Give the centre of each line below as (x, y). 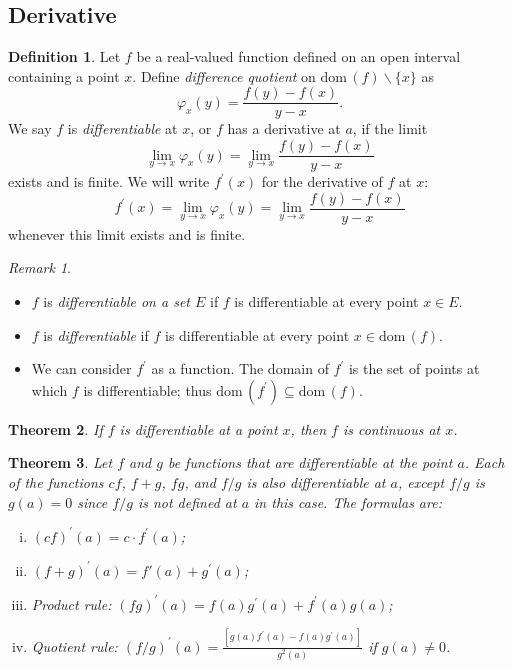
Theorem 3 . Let (60, 462)
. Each (484, 462)
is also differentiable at (316, 481)
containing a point (64, 75)
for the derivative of (322, 181)
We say (30, 128)
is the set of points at (414, 368)
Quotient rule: (74, 645)
